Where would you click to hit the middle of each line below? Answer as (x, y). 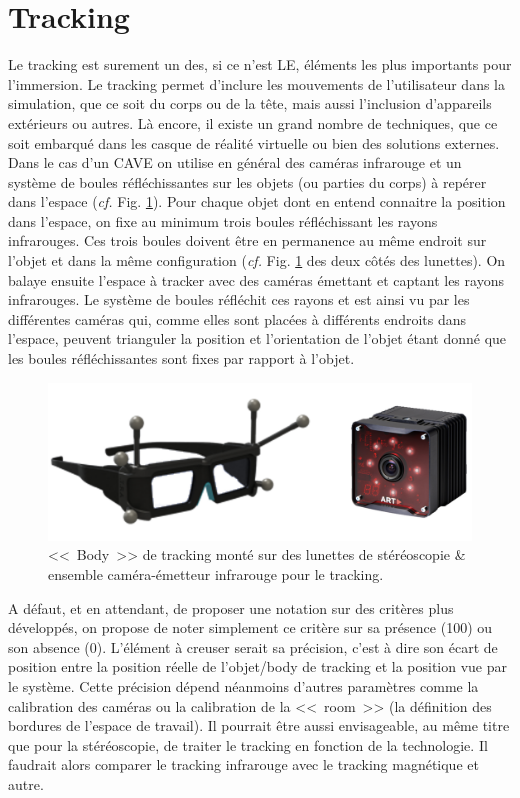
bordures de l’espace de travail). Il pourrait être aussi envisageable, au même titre (259, 725)
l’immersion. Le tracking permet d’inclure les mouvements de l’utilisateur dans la (256, 83)
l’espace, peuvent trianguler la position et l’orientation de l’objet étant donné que (257, 338)
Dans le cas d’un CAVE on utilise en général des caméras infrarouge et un (235, 162)
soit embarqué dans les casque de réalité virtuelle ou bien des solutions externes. (254, 142)
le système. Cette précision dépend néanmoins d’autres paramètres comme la (243, 685)
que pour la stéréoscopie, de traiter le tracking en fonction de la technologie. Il (248, 744)
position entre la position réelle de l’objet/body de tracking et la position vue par (257, 666)
